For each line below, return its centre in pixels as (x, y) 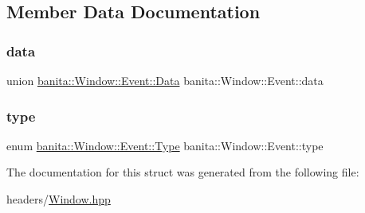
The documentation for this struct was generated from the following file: (183, 172)
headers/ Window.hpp (59, 199)
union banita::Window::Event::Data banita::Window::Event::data (165, 80)
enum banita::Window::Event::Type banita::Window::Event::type (165, 145)
